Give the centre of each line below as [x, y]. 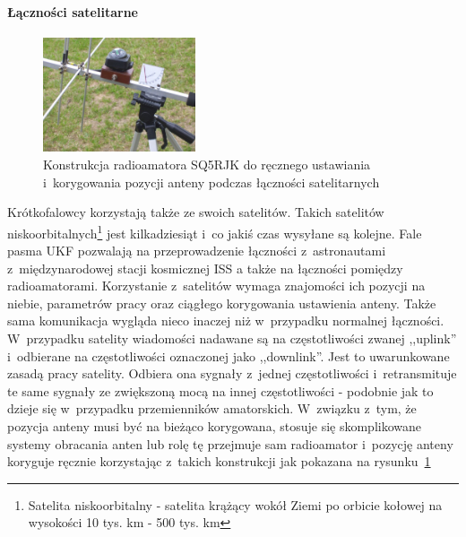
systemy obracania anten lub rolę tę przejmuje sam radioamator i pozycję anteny [230, 443]
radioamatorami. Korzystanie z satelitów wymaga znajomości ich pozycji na [216, 286]
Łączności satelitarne [73, 11]
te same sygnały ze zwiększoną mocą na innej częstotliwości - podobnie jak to [220, 390]
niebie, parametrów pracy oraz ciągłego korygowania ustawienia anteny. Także [222, 303]
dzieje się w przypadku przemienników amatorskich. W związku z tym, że [212, 408]
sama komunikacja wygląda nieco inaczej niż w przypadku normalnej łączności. [226, 320]
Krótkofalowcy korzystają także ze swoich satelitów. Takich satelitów [196, 212]
